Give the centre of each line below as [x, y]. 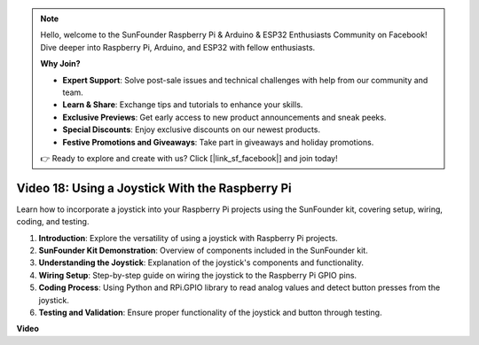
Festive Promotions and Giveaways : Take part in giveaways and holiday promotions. [218, 142]
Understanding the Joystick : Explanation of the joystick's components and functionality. [201, 263]
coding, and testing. [53, 222]
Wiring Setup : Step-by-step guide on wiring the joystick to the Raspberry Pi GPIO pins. [198, 275]
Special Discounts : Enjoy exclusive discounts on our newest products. [192, 129]
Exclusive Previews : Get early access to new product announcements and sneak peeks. [224, 117]
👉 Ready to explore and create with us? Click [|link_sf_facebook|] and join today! [189, 158]
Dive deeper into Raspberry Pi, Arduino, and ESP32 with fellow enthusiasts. [178, 47]
